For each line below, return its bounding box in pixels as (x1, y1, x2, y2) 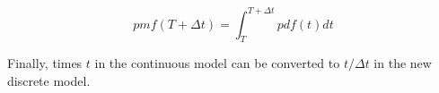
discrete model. (7, 71, 91, 89)
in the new (373, 54, 432, 72)
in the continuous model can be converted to (94, 54, 340, 72)
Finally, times (7, 54, 83, 72)
